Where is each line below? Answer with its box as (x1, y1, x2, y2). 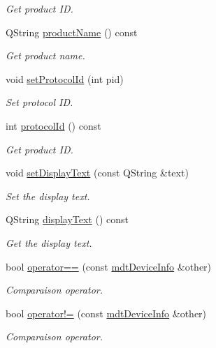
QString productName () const (6, 24, 138, 39)
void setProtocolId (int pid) (6, 71, 124, 86)
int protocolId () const (6, 118, 101, 133)
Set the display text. (6, 188, 90, 203)
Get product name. (6, 48, 85, 63)
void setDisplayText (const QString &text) (6, 165, 189, 180)
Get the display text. (6, 235, 92, 250)
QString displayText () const (6, 212, 129, 227)
